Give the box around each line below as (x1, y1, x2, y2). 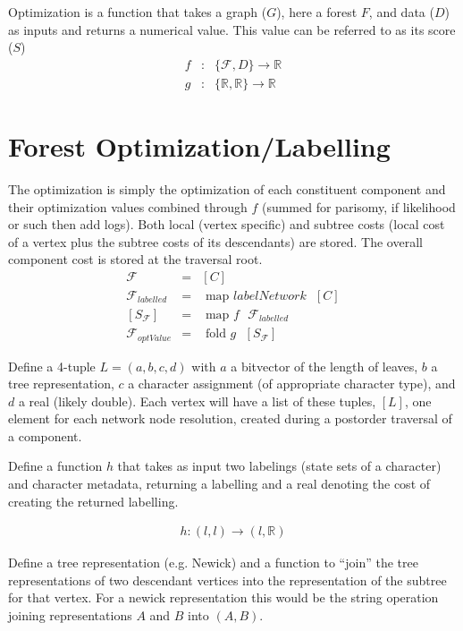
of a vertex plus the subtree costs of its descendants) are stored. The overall (8, 232, 423, 251)
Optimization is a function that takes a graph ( (8, 3, 267, 21)
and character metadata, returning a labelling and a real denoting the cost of (8, 474, 431, 493)
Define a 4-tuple (8, 356, 96, 375)
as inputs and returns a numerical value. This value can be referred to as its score (8, 20, 456, 38)
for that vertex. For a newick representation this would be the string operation (8, 588, 439, 607)
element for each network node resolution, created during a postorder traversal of (8, 409, 452, 428)
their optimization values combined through (8, 197, 248, 216)
